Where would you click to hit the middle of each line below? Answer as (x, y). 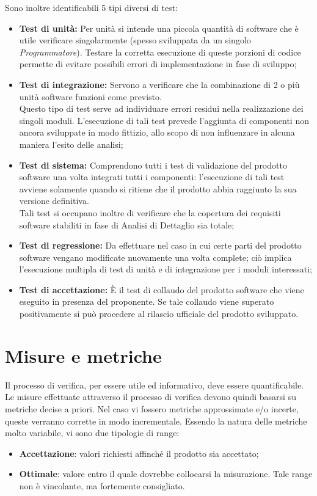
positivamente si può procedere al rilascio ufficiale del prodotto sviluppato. (159, 314)
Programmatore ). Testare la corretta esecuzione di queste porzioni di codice (160, 52)
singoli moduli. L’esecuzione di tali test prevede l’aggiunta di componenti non (164, 120)
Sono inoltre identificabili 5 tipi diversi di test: (91, 7)
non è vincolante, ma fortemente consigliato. (102, 485)
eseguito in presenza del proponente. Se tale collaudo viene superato (147, 301)
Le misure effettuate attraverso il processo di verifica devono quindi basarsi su (151, 397)
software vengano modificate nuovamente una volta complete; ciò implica (155, 257)
